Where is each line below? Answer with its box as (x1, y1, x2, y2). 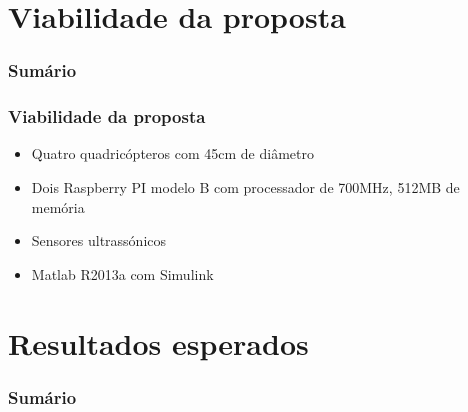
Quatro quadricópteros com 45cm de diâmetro (31, 143, 314, 164)
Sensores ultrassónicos (31, 230, 167, 251)
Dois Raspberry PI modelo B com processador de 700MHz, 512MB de (31, 177, 460, 198)
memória (31, 196, 85, 217)
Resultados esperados (8, 322, 309, 363)
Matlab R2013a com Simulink (31, 263, 214, 284)
